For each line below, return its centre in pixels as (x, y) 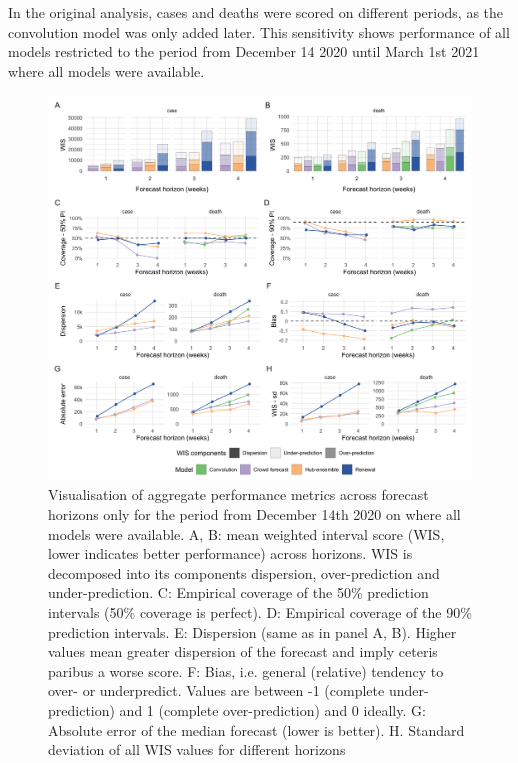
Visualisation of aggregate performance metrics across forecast (238, 494)
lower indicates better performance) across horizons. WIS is (230, 553)
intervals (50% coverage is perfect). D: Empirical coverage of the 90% (260, 612)
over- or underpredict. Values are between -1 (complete (216, 690)
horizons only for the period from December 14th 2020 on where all (254, 514)
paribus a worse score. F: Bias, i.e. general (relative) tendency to (246, 670)
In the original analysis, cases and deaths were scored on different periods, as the (256, 12)
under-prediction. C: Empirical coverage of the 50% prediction (238, 592)
